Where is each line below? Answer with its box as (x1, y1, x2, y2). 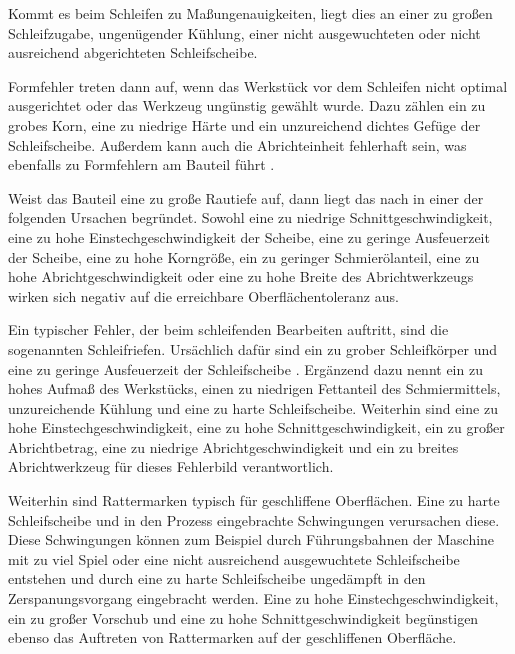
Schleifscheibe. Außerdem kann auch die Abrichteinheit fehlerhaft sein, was (8, 134, 467, 155)
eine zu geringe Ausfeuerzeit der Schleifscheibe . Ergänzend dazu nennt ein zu (8, 358, 483, 379)
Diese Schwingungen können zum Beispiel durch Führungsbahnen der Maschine (8, 529, 495, 550)
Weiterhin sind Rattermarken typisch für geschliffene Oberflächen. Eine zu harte (8, 490, 500, 511)
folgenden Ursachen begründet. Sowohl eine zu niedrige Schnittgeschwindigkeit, (8, 207, 493, 228)
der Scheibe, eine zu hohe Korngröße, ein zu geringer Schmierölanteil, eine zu (8, 246, 480, 267)
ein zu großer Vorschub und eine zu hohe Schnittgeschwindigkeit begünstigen (8, 607, 479, 628)
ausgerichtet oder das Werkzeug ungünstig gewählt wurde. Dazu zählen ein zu (8, 95, 486, 116)
